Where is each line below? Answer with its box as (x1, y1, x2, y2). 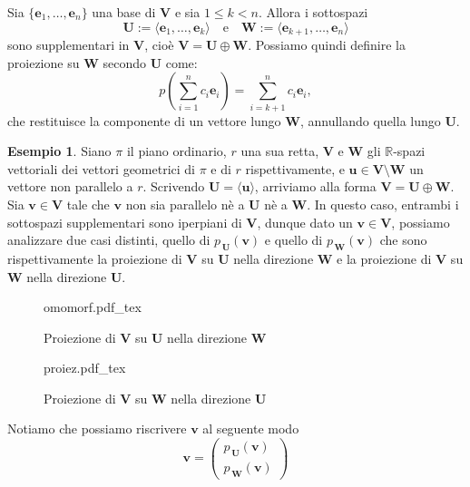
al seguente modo (202, 419, 299, 438)
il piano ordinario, (126, 141, 227, 161)
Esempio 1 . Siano (7, 141, 112, 161)
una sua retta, (240, 141, 319, 161)
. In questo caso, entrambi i (307, 194, 459, 213)
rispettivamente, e (245, 159, 345, 178)
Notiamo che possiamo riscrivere (7, 419, 187, 438)
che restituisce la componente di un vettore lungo (7, 111, 281, 130)
